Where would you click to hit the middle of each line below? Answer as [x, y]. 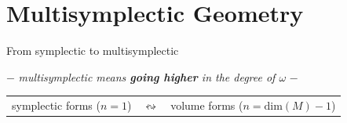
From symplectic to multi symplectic [93, 51]
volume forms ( [207, 105]
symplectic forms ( [56, 105]
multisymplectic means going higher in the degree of [147, 76]
